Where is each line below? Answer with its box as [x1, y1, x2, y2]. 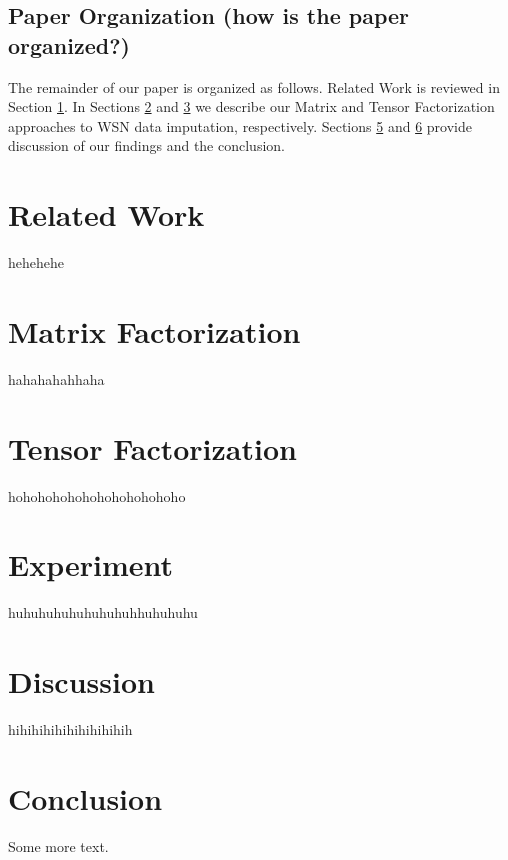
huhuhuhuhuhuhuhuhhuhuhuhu [8, 602, 198, 623]
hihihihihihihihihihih [8, 718, 133, 739]
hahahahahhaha [8, 368, 105, 389]
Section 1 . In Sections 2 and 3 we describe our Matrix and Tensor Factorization [8, 96, 495, 117]
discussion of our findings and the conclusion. [8, 135, 285, 156]
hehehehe [8, 252, 64, 273]
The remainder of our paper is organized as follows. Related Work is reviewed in [8, 76, 500, 97]
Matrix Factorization [8, 310, 301, 351]
